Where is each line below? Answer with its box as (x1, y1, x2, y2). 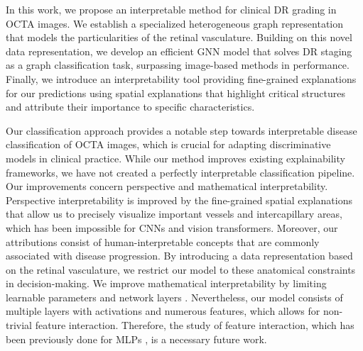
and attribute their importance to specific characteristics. (6, 99, 255, 114)
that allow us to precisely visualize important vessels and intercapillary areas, (6, 206, 342, 221)
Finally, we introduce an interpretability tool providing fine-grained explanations (6, 71, 357, 86)
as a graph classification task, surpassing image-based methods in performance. (6, 57, 350, 72)
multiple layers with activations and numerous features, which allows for (6, 303, 320, 318)
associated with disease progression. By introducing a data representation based (6, 248, 353, 263)
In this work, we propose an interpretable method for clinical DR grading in (6, 2, 337, 16)
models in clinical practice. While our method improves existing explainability (6, 150, 345, 165)
